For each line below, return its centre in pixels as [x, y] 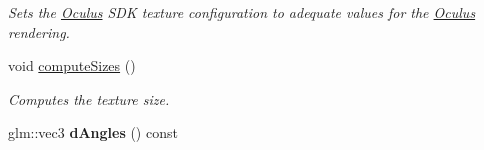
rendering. [39, 31]
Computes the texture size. [89, 98]
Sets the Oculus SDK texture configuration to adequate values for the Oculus [242, 12]
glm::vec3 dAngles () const [93, 132]
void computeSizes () [72, 65]
